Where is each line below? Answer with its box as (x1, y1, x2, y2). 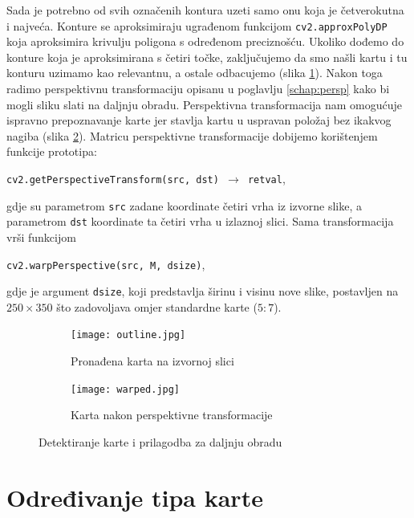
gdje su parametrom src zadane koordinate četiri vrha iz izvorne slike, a (6, 197, 363, 214)
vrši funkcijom (6, 228, 76, 245)
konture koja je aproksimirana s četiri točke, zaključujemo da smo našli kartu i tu (6, 48, 408, 65)
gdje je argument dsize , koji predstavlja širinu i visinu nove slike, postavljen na (6, 283, 399, 300)
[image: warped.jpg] (71, 383, 181, 395)
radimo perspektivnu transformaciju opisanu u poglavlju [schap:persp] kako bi (6, 80, 390, 97)
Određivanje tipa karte (6, 480, 263, 513)
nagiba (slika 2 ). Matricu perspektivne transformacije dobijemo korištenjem (6, 127, 378, 144)
